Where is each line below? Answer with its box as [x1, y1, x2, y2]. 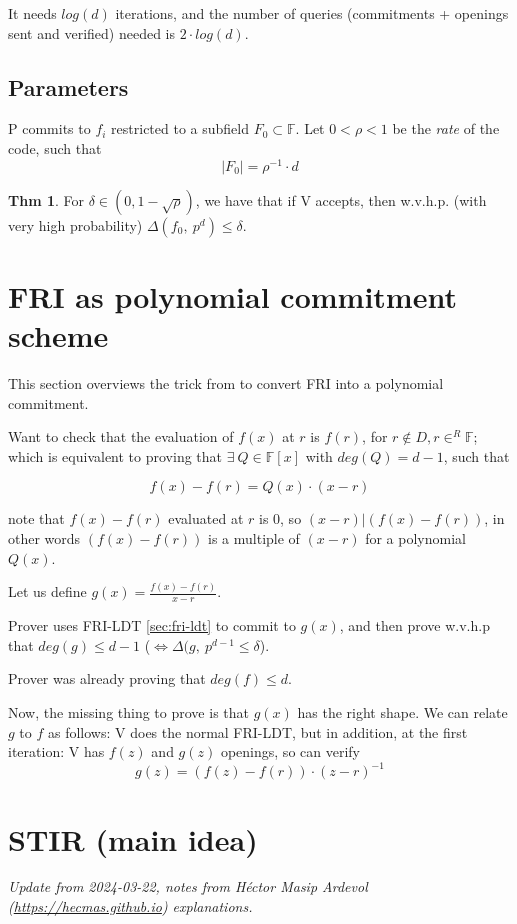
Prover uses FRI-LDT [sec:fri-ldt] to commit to [8, 615, 296, 636]
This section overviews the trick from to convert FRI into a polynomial [8, 372, 444, 393]
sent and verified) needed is [8, 22, 176, 43]
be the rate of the [392, 118, 500, 139]
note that [8, 508, 65, 529]
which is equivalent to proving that [8, 445, 223, 466]
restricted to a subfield [111, 118, 249, 139]
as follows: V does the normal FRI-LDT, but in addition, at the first [48, 721, 468, 742]
